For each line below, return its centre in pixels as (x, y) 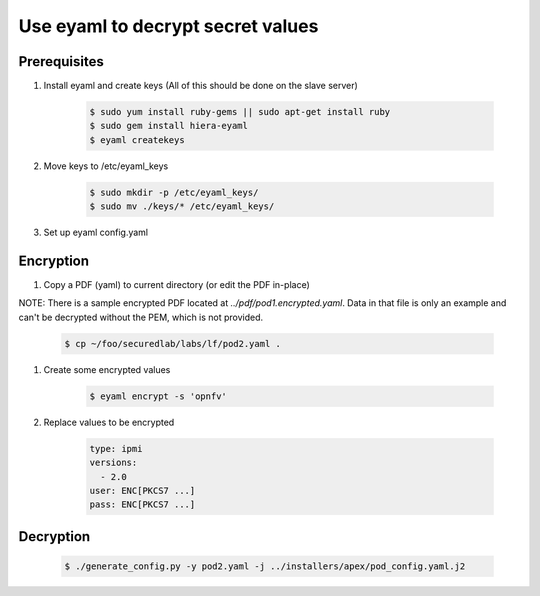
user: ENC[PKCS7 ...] (142, 490)
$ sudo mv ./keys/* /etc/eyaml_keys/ (182, 206)
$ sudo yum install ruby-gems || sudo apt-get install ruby (240, 112)
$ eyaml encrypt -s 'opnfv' (158, 396)
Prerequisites (61, 61)
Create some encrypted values (107, 369)
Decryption (54, 536)
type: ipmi (116, 448)
